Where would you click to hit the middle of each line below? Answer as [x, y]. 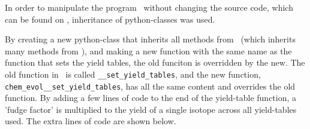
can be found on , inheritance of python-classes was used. [110, 19]
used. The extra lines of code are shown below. [91, 121]
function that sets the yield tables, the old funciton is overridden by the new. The [155, 62]
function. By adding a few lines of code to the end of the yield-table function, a [151, 98]
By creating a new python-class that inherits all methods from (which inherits [150, 39]
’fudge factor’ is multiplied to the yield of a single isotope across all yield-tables [151, 109]
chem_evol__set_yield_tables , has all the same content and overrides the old [150, 86]
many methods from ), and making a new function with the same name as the [148, 50]
